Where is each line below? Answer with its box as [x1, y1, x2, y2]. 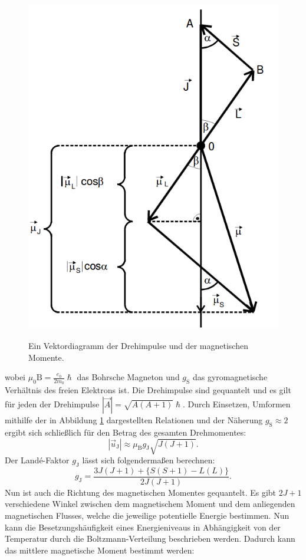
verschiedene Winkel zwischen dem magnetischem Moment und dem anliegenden [5, 498, 295, 510]
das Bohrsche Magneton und [77, 371, 180, 383]
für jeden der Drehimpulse [5, 398, 100, 410]
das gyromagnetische [192, 371, 268, 383]
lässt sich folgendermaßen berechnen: [82, 453, 215, 466]
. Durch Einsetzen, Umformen [183, 398, 291, 410]
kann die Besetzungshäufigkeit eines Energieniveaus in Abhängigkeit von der [5, 521, 281, 533]
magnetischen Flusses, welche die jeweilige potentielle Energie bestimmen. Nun [5, 509, 289, 521]
